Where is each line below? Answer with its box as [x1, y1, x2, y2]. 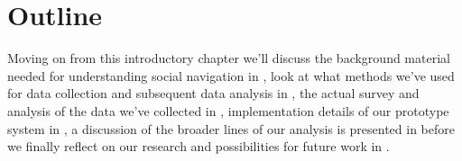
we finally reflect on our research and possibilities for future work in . [7, 137, 390, 156]
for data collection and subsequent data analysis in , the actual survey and [7, 84, 420, 103]
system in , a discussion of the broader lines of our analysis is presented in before [7, 119, 456, 138]
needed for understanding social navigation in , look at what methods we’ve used [7, 66, 455, 85]
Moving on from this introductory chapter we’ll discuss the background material [7, 49, 450, 67]
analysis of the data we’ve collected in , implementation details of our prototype [7, 101, 449, 120]
